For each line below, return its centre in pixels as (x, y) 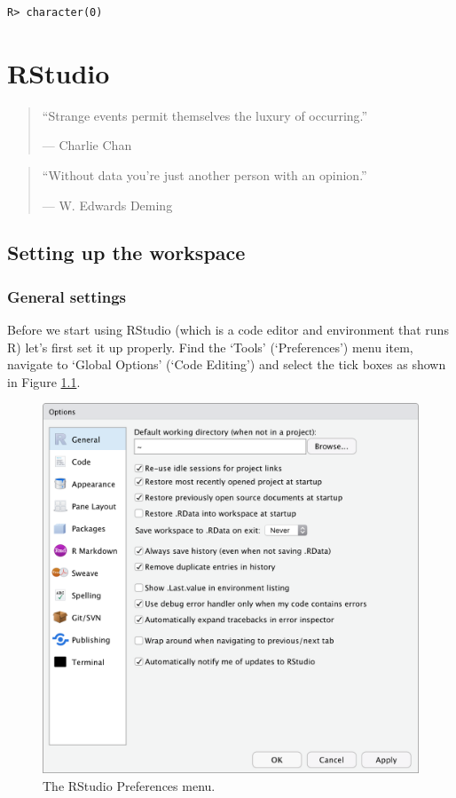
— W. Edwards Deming (107, 205)
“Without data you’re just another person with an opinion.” (204, 174)
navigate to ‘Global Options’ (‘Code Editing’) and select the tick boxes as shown (227, 364)
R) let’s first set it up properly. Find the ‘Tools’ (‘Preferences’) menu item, (210, 347)
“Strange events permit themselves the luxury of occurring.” (205, 115)
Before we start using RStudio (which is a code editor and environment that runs (228, 330)
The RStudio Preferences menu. (129, 785)
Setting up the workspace (126, 253)
